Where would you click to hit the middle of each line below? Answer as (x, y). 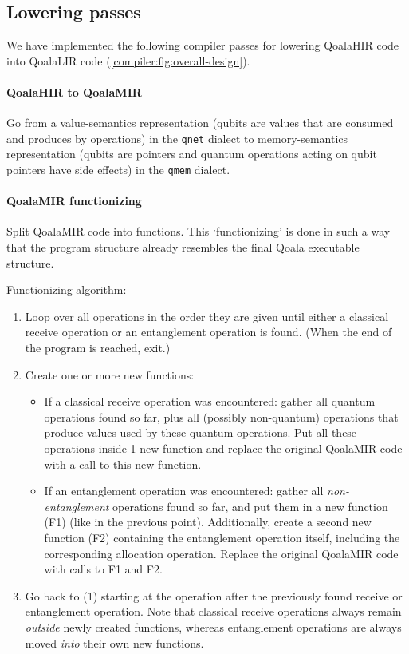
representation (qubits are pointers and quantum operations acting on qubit (192, 154)
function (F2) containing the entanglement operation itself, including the (222, 537)
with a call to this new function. (123, 464)
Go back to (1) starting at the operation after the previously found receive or (214, 595)
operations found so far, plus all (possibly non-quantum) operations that (221, 416)
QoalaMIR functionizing (74, 201)
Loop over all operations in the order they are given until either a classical (207, 316)
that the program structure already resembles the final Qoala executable (183, 247)
